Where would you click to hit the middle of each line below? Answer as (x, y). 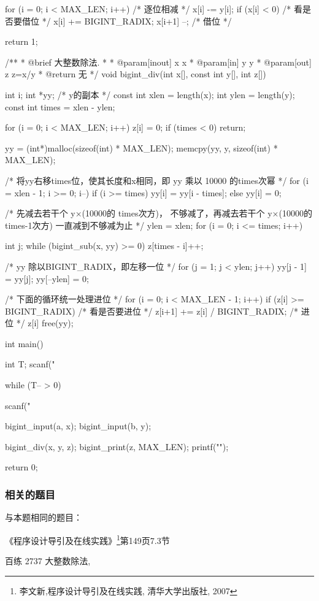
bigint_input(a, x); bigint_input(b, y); (78, 426)
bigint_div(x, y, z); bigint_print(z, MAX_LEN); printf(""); (117, 446)
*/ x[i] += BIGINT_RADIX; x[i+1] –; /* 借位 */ (137, 21)
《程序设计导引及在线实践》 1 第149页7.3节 (87, 539)
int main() (24, 343)
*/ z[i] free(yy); (45, 323)
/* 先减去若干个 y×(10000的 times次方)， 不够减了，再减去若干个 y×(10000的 (159, 213)
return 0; (21, 467)
